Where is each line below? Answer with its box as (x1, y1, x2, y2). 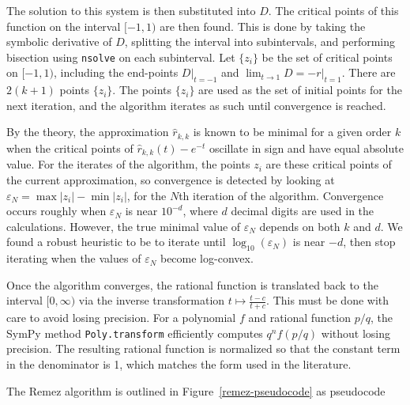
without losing (321, 324, 390, 341)
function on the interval (6, 17, 121, 34)
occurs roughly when (6, 202, 107, 219)
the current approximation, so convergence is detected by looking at (6, 171, 335, 187)
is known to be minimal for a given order (193, 123, 392, 140)
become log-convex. (160, 250, 254, 267)
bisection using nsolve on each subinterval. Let (6, 48, 235, 65)
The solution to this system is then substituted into (6, 2, 256, 18)
